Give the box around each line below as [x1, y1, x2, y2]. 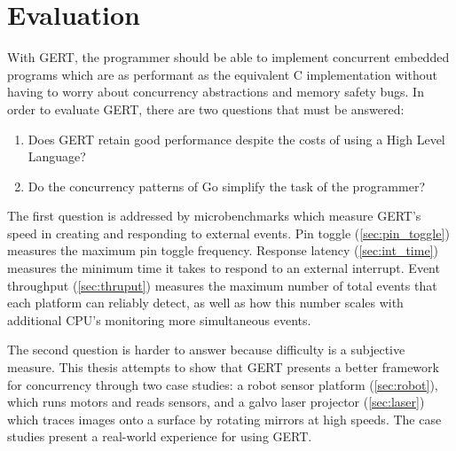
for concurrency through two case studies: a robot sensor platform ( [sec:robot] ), [7, 375, 438, 393]
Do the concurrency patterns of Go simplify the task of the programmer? [28, 176, 425, 195]
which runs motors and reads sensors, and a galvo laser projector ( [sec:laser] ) [7, 393, 425, 411]
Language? [28, 147, 86, 166]
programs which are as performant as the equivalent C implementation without [7, 65, 437, 83]
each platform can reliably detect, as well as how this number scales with [7, 293, 404, 312]
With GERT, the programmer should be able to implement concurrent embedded [7, 48, 450, 66]
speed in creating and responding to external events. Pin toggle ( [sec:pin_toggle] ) [7, 223, 450, 242]
